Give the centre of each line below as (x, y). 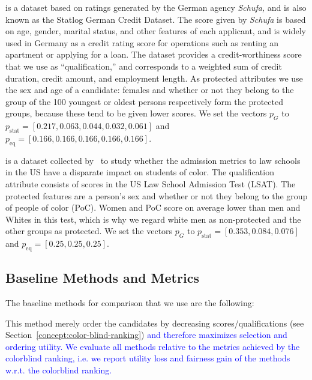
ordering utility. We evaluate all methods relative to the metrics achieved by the (153, 346)
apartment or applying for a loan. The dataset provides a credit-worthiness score (154, 54)
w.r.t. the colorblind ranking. (59, 370)
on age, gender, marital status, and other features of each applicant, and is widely (156, 31)
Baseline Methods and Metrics (102, 278)
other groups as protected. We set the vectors (89, 231)
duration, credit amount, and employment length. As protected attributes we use (154, 78)
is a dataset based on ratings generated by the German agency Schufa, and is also (156, 7)
